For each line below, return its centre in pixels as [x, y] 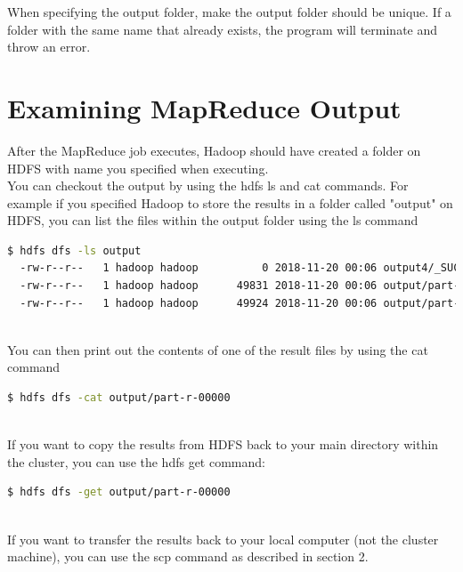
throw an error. [49, 47]
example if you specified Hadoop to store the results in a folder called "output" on [230, 202]
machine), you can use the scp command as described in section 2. [188, 556]
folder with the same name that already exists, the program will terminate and [223, 29]
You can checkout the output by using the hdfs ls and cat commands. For [208, 185]
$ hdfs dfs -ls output [74, 250]
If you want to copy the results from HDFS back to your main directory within [223, 444]
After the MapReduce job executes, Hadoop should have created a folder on [214, 150]
